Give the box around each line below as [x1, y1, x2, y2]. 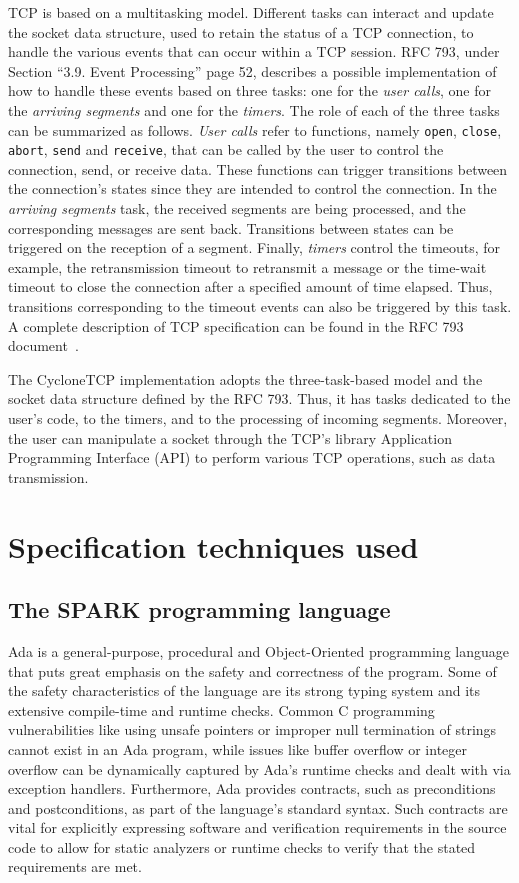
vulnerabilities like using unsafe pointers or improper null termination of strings [8, 719, 497, 740]
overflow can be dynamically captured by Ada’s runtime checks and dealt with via [8, 758, 511, 779]
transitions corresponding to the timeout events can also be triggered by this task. [8, 296, 512, 317]
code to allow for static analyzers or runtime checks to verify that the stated [8, 836, 476, 857]
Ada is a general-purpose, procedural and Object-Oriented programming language [8, 640, 509, 661]
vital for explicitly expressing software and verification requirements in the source [8, 817, 507, 838]
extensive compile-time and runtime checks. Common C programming [8, 699, 435, 720]
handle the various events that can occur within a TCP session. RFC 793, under [8, 41, 500, 62]
